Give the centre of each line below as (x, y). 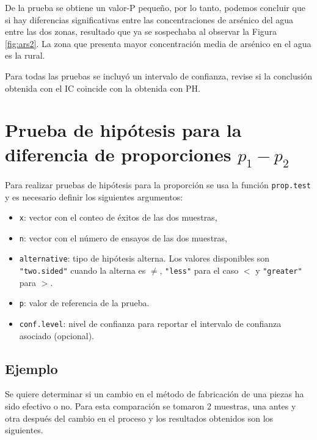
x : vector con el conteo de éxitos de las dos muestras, (118, 217)
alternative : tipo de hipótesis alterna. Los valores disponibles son (144, 258)
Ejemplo (31, 368)
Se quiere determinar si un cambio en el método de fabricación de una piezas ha (155, 394)
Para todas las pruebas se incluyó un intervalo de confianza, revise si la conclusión (158, 75)
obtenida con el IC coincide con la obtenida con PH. (103, 88)
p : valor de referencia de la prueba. (84, 303)
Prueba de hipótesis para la (123, 130)
